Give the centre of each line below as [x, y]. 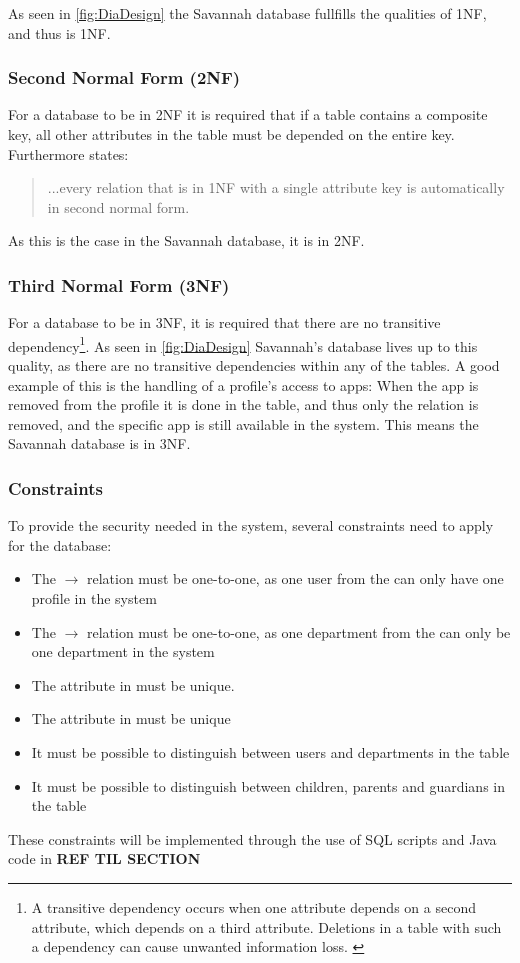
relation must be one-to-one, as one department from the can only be [298, 631]
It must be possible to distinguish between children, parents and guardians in [268, 785]
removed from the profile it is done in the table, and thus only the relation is [243, 404]
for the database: [60, 544]
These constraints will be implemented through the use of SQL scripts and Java [252, 838]
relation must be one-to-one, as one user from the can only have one [295, 578]
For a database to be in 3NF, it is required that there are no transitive [224, 322]
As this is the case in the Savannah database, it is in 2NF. [186, 240]
